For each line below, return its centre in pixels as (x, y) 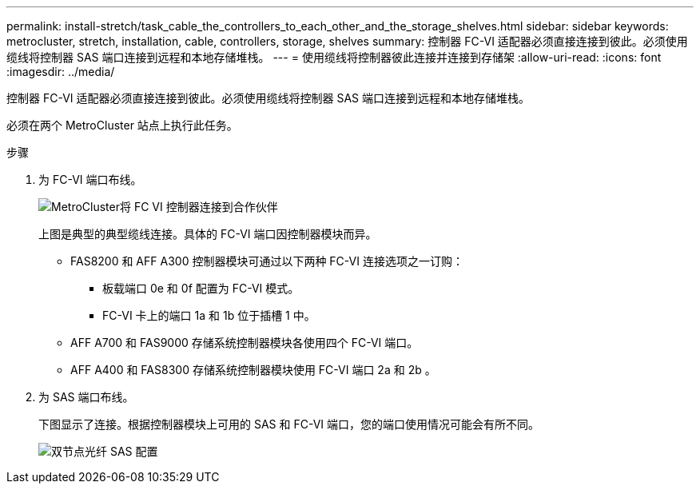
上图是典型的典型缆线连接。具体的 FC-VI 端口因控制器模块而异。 (208, 234)
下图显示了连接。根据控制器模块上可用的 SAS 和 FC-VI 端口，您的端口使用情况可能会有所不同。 (289, 424)
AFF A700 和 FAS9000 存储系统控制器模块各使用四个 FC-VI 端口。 (245, 343)
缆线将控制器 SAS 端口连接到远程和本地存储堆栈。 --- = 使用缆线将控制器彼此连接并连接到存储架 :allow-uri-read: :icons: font (334, 57)
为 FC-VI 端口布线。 (90, 179)
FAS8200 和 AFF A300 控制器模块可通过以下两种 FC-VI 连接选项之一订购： (267, 261)
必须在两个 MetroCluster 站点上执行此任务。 (122, 125)
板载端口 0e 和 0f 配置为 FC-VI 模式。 (201, 288)
